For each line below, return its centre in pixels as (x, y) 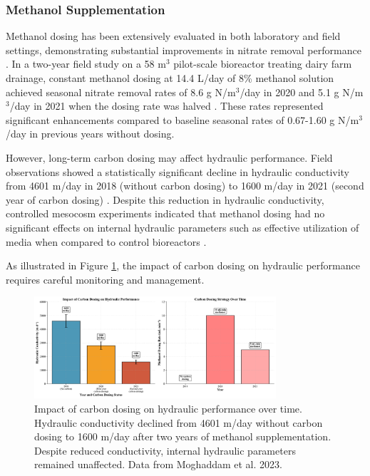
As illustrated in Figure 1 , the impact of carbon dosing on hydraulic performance (183, 265)
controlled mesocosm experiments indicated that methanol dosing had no (165, 213)
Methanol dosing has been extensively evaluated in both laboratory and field (173, 36)
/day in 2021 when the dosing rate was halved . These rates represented (166, 106)
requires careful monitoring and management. (105, 279)
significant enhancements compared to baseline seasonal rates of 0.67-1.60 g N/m (183, 119)
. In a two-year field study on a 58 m (86, 64)
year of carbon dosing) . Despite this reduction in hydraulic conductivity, (165, 199)
